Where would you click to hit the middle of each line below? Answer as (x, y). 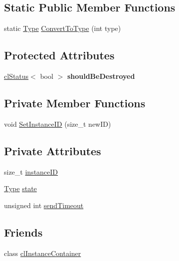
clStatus (16, 76)
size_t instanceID (31, 171)
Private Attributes (53, 150)
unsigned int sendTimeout (44, 205)
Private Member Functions (75, 103)
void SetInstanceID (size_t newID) (58, 124)
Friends (23, 232)
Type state (20, 188)
